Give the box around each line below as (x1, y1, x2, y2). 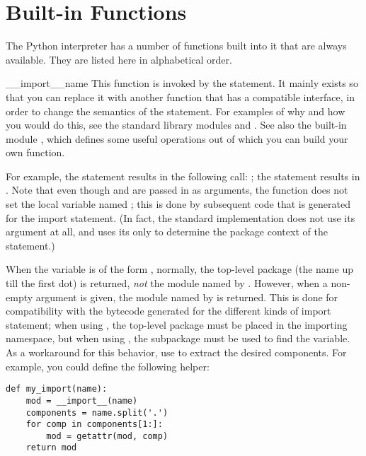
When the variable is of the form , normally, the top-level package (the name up (6, 262, 353, 276)
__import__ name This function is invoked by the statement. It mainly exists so (6, 76, 358, 90)
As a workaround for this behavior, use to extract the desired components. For (6, 345, 347, 359)
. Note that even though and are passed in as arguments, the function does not (6, 182, 348, 197)
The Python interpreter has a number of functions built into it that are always (6, 38, 347, 53)
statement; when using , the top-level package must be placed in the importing (6, 317, 348, 332)
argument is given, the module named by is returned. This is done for (35, 289, 338, 304)
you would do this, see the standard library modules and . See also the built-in (6, 117, 347, 132)
